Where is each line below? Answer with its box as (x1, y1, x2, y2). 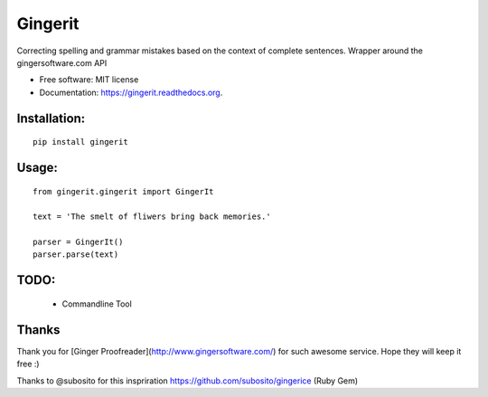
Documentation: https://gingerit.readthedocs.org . (39, 87, 223, 98)
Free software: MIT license (39, 74, 139, 85)
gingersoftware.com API (16, 57, 108, 68)
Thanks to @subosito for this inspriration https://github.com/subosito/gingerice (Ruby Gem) (16, 375, 359, 386)
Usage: (16, 159, 59, 175)
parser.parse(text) (33, 250, 119, 260)
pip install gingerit (33, 137, 128, 147)
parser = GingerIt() (33, 237, 124, 248)
